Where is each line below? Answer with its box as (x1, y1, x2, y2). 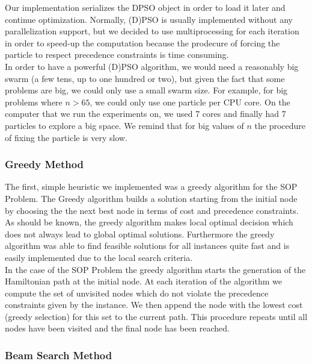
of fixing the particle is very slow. (5, 131, 128, 143)
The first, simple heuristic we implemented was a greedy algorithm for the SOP (5, 180, 298, 193)
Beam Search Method (5, 347, 112, 362)
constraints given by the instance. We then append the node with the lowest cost (5, 298, 303, 311)
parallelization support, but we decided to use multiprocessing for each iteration (5, 25, 299, 37)
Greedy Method (5, 157, 84, 172)
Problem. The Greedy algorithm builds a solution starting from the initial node (5, 192, 298, 204)
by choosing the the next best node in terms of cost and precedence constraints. (5, 204, 299, 216)
